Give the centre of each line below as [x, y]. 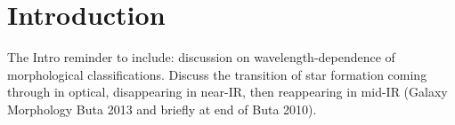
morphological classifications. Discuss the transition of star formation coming [217, 74]
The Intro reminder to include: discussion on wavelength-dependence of [201, 57]
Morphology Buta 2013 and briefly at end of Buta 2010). [162, 109]
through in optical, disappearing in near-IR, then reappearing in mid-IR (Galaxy [227, 92]
